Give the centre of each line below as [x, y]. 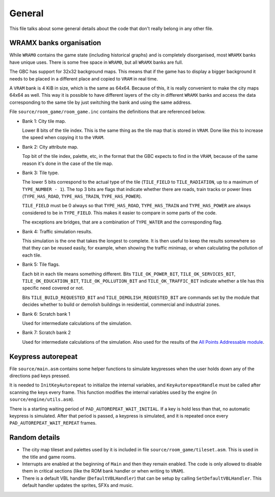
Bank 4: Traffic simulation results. [57, 231]
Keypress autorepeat [44, 356]
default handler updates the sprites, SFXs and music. [78, 485]
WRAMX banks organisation [55, 43]
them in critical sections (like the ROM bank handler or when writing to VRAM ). [103, 471]
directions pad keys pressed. [40, 376]
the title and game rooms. [49, 457]
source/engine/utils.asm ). [42, 399]
